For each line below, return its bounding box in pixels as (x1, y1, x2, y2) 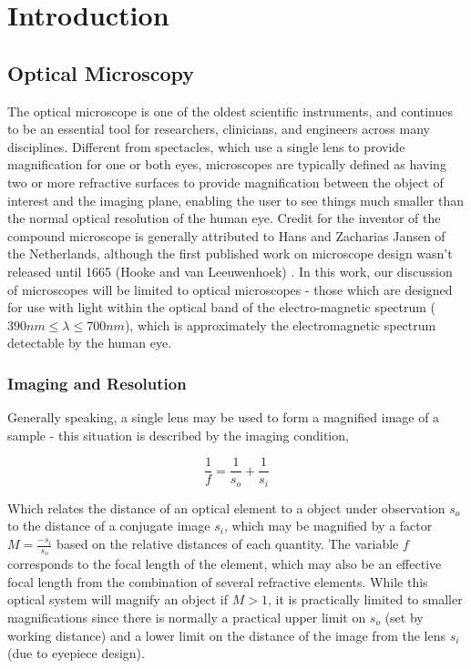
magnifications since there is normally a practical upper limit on (7, 608, 366, 627)
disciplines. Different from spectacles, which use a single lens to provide (7, 137, 405, 156)
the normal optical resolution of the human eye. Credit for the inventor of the (7, 208, 441, 228)
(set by (384, 608, 424, 627)
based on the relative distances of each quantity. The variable (56, 534, 399, 552)
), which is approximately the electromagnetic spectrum (124, 315, 436, 334)
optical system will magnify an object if (7, 590, 229, 609)
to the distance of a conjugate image (7, 516, 210, 535)
